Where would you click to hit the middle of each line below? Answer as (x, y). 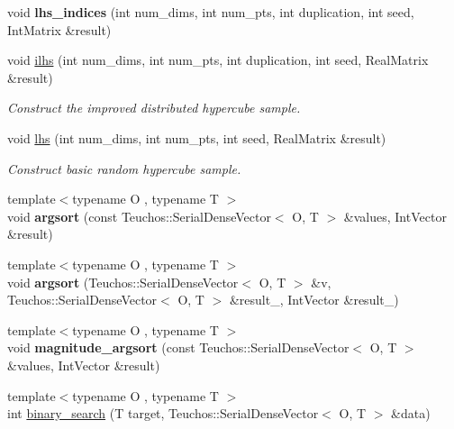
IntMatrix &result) (59, 29)
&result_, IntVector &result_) (314, 300)
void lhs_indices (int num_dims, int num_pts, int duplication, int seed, (211, 12)
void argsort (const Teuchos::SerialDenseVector (139, 216)
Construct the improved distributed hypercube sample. (154, 108)
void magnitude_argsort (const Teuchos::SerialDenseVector (178, 347)
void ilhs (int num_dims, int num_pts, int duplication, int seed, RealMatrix (218, 60)
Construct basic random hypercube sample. (124, 168)
